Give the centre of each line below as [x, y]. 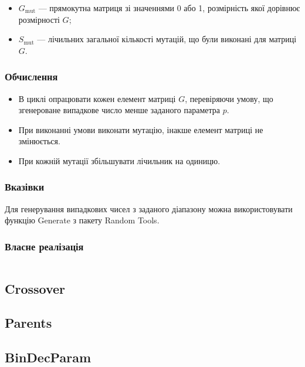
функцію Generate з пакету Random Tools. [82, 220]
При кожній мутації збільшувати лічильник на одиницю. [119, 160]
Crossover [35, 288]
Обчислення [31, 77]
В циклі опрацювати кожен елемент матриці [97, 98]
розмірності [39, 19]
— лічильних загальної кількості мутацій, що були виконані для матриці [167, 39]
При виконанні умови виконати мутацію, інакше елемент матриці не [141, 129]
